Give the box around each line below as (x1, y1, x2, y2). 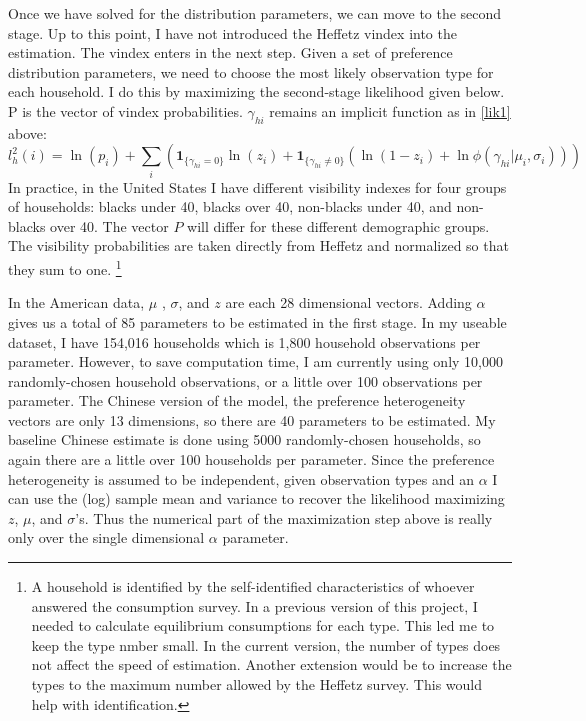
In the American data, (8, 292, 145, 313)
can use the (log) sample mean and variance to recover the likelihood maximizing (8, 488, 505, 509)
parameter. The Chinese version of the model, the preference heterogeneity (8, 390, 466, 411)
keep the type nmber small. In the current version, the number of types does (31, 634, 501, 655)
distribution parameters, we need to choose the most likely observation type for (8, 61, 494, 82)
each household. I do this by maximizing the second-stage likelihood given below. (8, 81, 505, 102)
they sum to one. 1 (8, 256, 122, 279)
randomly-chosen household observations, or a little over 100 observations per (8, 370, 483, 391)
